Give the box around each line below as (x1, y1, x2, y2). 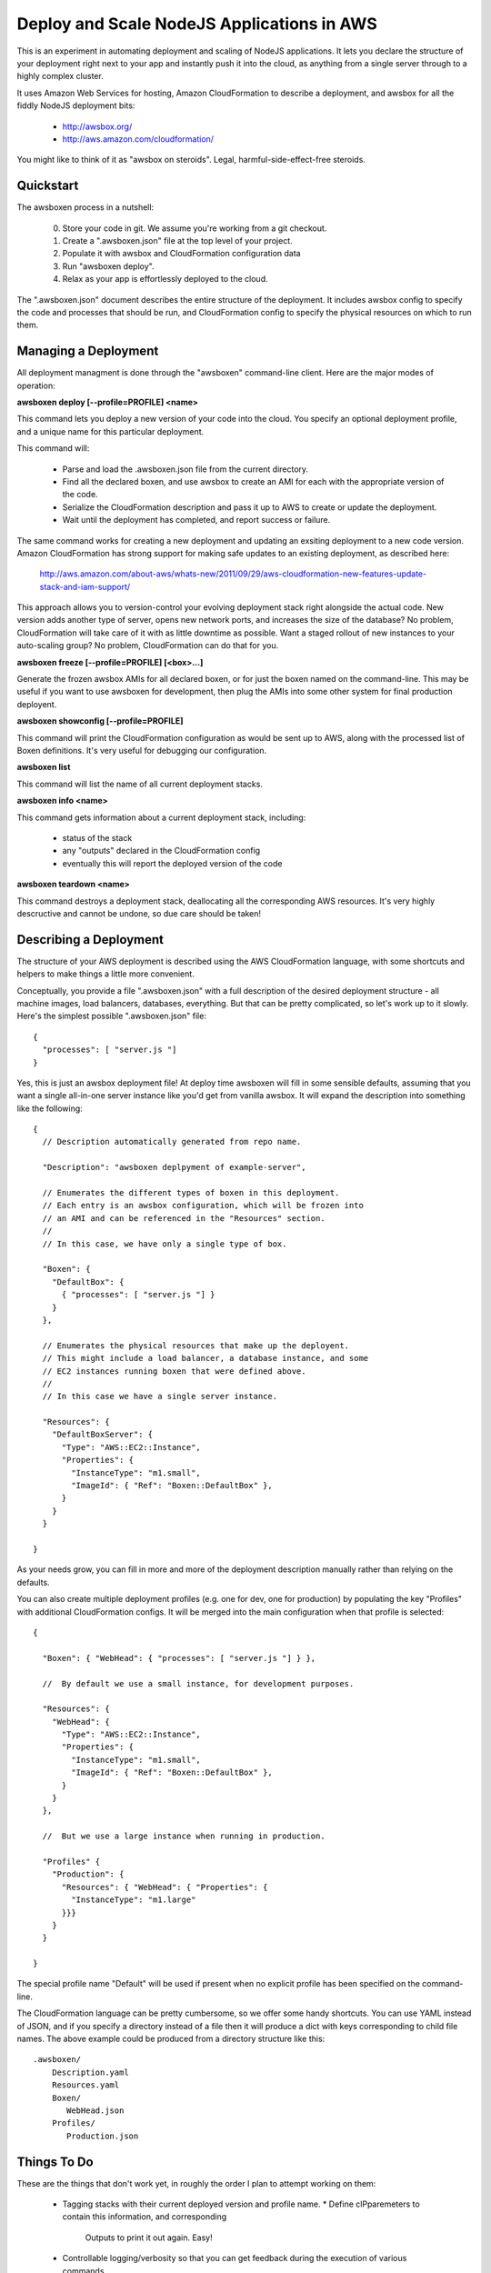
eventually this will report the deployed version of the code (62, 857, 283, 868)
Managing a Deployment (16, 344, 159, 359)
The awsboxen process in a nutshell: (16, 202, 155, 213)
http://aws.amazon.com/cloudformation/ (62, 133, 214, 145)
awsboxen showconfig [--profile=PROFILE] (16, 716, 184, 726)
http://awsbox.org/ (62, 121, 133, 132)
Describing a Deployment (16, 932, 164, 947)
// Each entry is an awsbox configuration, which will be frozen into (42, 1200, 364, 1211)
